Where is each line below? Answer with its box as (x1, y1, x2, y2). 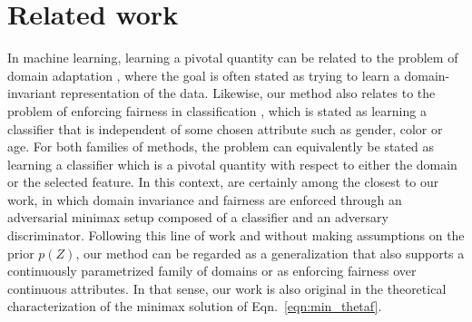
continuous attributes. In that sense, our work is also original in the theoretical (7, 278, 447, 298)
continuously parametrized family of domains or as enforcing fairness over (7, 261, 417, 280)
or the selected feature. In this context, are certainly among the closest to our (7, 172, 439, 191)
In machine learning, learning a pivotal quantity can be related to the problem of (7, 48, 458, 67)
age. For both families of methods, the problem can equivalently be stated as (7, 137, 434, 156)
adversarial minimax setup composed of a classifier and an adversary (7, 208, 388, 227)
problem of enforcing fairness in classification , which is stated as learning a (7, 101, 427, 120)
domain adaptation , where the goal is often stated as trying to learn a (7, 65, 400, 84)
